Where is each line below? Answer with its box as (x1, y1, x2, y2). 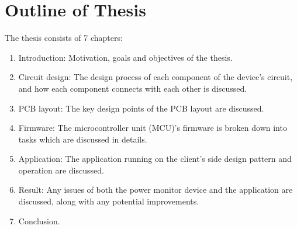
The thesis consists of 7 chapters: (5, 32, 123, 44)
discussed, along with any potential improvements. (18, 195, 199, 207)
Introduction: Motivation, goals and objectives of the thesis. (18, 51, 233, 63)
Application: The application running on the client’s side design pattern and (18, 152, 292, 165)
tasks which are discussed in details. (18, 133, 147, 145)
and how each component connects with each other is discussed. (18, 82, 247, 94)
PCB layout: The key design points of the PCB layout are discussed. (18, 102, 264, 114)
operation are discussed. (18, 164, 104, 176)
